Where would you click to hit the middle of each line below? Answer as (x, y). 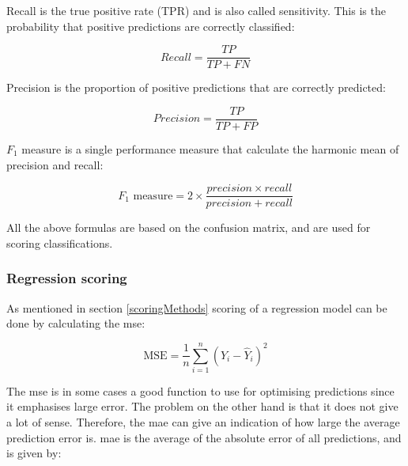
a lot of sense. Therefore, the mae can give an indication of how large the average (203, 422)
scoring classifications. (60, 242)
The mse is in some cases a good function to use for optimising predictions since (200, 390)
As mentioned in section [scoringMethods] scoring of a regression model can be (197, 307)
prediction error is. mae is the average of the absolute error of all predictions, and (204, 437)
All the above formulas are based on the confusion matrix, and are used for (189, 227)
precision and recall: (55, 164)
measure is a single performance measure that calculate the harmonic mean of (210, 148)
